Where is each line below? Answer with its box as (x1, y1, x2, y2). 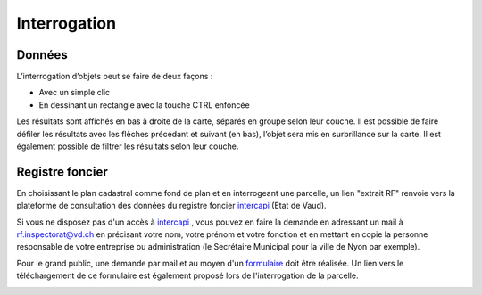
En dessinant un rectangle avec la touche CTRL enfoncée (38, 99, 250, 111)
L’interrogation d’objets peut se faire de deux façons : (16, 71, 213, 82)
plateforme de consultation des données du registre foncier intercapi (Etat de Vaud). (16, 201, 327, 211)
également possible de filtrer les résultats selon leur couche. (16, 141, 239, 152)
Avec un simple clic (38, 87, 111, 98)
